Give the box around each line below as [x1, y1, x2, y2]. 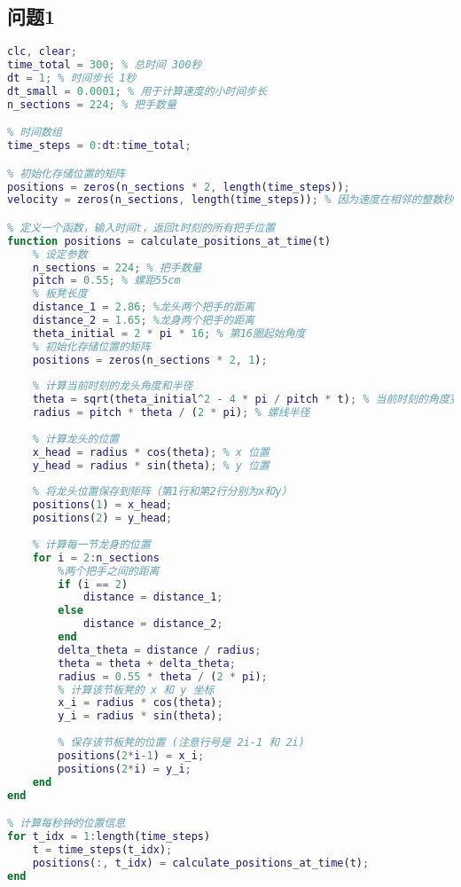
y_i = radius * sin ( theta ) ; [58, 710, 223, 723]
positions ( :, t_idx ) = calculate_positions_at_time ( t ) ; [32, 856, 370, 869]
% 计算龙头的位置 [32, 432, 120, 445]
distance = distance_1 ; [82, 591, 223, 604]
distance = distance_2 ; [82, 617, 223, 631]
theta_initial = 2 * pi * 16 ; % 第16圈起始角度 [32, 326, 306, 340]
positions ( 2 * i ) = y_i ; [58, 762, 191, 775]
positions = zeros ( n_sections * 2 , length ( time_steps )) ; [7, 180, 350, 193]
